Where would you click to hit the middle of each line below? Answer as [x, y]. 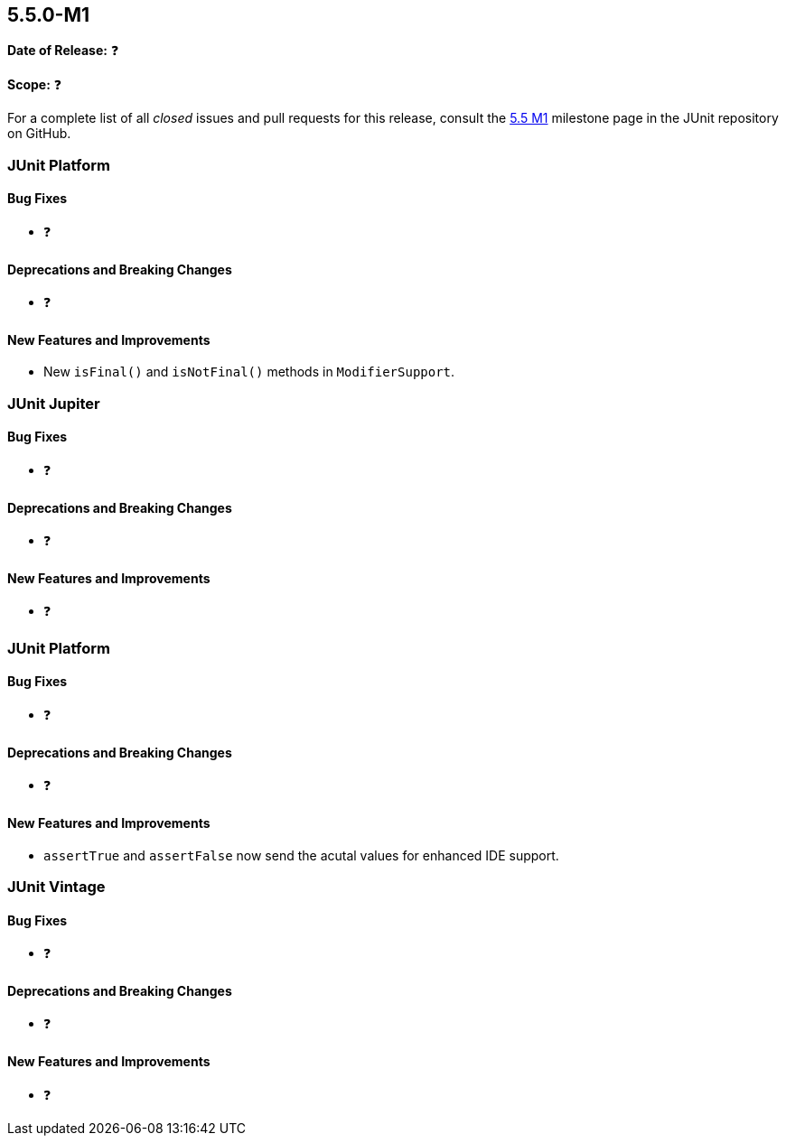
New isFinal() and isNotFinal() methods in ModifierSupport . [249, 372]
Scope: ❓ [35, 85]
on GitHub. [39, 134]
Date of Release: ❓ [63, 51]
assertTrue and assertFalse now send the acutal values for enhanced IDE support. [301, 855]
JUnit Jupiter [54, 403]
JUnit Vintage [56, 886]
